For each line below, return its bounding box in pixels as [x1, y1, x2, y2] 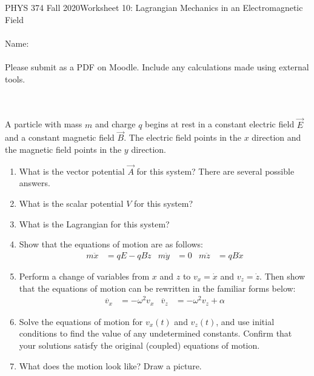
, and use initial [216, 315, 275, 327]
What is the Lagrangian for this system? [19, 217, 170, 230]
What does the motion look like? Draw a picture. [19, 359, 202, 372]
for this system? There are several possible [136, 164, 295, 177]
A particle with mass [5, 118, 82, 130]
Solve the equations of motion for [19, 315, 143, 327]
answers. [19, 176, 50, 189]
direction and [252, 131, 301, 144]
